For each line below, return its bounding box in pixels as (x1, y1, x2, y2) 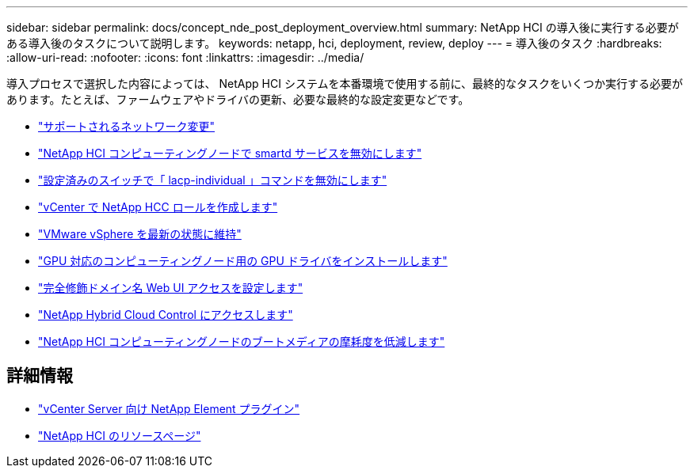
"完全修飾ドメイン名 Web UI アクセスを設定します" (38, 281, 303, 294)
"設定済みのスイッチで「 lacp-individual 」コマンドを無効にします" (38, 173, 387, 187)
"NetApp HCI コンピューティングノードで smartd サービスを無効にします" (38, 146, 422, 160)
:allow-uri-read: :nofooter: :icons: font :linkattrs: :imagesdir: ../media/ (6, 51, 364, 64)
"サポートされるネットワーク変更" (38, 119, 215, 133)
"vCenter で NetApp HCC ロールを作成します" (38, 200, 278, 214)
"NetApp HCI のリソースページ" (38, 428, 201, 442)
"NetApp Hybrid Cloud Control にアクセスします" (38, 308, 293, 321)
